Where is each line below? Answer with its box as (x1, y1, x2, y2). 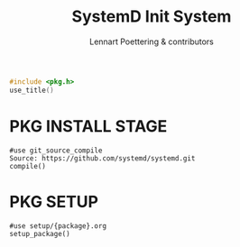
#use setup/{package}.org (9, 221, 106, 231)
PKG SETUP (9, 191, 99, 212)
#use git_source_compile (9, 146, 103, 155)
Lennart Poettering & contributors (88, 36, 215, 47)
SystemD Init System (71, 6, 232, 27)
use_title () (9, 86, 54, 95)
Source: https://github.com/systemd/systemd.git (9, 153, 196, 163)
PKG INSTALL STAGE (9, 115, 168, 136)
